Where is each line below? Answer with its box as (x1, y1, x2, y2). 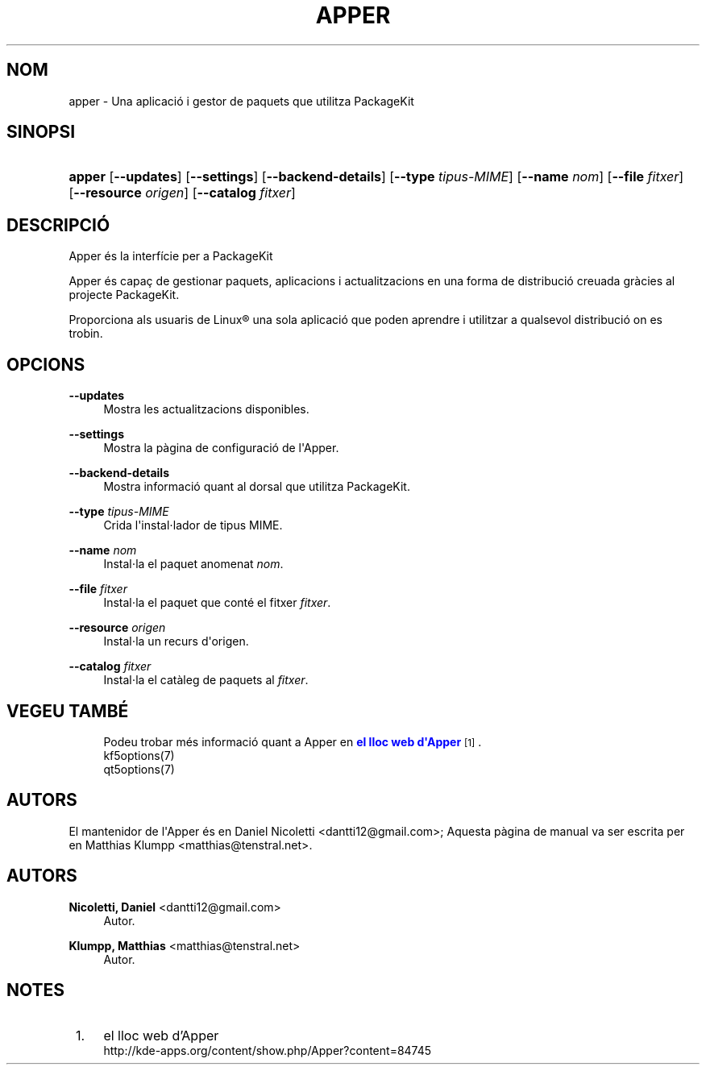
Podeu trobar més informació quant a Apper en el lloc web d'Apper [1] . (103, 734, 482, 749)
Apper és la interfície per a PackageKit (69, 249, 273, 264)
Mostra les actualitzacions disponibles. (103, 402, 309, 417)
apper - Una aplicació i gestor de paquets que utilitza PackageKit (69, 93, 414, 108)
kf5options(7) (103, 748, 175, 762)
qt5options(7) (103, 762, 175, 776)
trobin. (69, 326, 103, 341)
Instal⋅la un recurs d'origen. (103, 634, 249, 649)
